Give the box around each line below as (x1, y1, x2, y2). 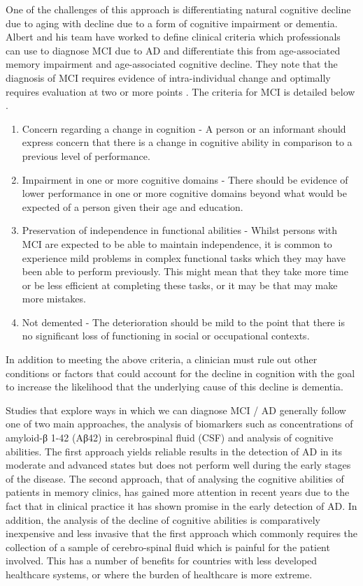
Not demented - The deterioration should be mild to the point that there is (22, 314, 345, 329)
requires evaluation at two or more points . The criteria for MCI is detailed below (6, 84, 355, 98)
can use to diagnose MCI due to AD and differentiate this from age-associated (6, 43, 341, 57)
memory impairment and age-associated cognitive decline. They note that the (6, 57, 338, 71)
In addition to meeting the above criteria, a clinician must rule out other (6, 352, 318, 367)
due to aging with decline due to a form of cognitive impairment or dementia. (6, 15, 338, 30)
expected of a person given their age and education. (22, 199, 243, 214)
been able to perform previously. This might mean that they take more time (22, 264, 348, 279)
